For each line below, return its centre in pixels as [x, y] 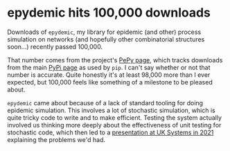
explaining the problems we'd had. [56, 139]
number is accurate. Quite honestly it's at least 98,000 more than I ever [109, 75]
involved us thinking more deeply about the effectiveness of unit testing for [114, 125]
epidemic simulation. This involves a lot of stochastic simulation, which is [112, 110]
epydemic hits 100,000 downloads [109, 13]
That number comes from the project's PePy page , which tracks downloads [115, 60]
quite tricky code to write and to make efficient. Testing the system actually [115, 117]
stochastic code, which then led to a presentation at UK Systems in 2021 [110, 132]
